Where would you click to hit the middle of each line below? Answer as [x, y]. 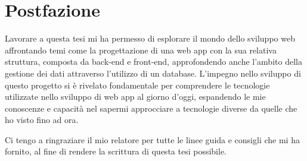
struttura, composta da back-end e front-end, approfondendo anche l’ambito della [153, 61]
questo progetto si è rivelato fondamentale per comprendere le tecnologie [137, 85]
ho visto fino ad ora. [42, 120]
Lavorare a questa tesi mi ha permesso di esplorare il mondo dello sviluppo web [150, 38]
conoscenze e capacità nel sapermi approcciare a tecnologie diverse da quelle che [151, 108]
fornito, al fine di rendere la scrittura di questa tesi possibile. [116, 151]
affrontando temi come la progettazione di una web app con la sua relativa [141, 50]
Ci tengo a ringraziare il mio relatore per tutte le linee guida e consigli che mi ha [152, 139]
